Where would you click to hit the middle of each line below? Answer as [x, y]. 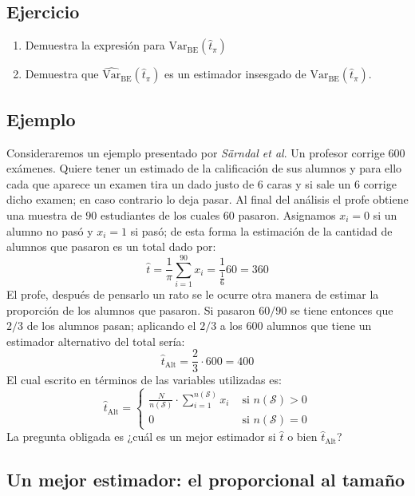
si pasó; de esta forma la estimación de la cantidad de [261, 230]
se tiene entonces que [342, 310]
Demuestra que [62, 74]
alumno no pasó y [50, 230]
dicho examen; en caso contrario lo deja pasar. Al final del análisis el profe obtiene [207, 199]
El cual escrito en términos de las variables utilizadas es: [144, 380]
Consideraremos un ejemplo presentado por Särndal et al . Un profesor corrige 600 [206, 152]
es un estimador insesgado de [235, 74]
